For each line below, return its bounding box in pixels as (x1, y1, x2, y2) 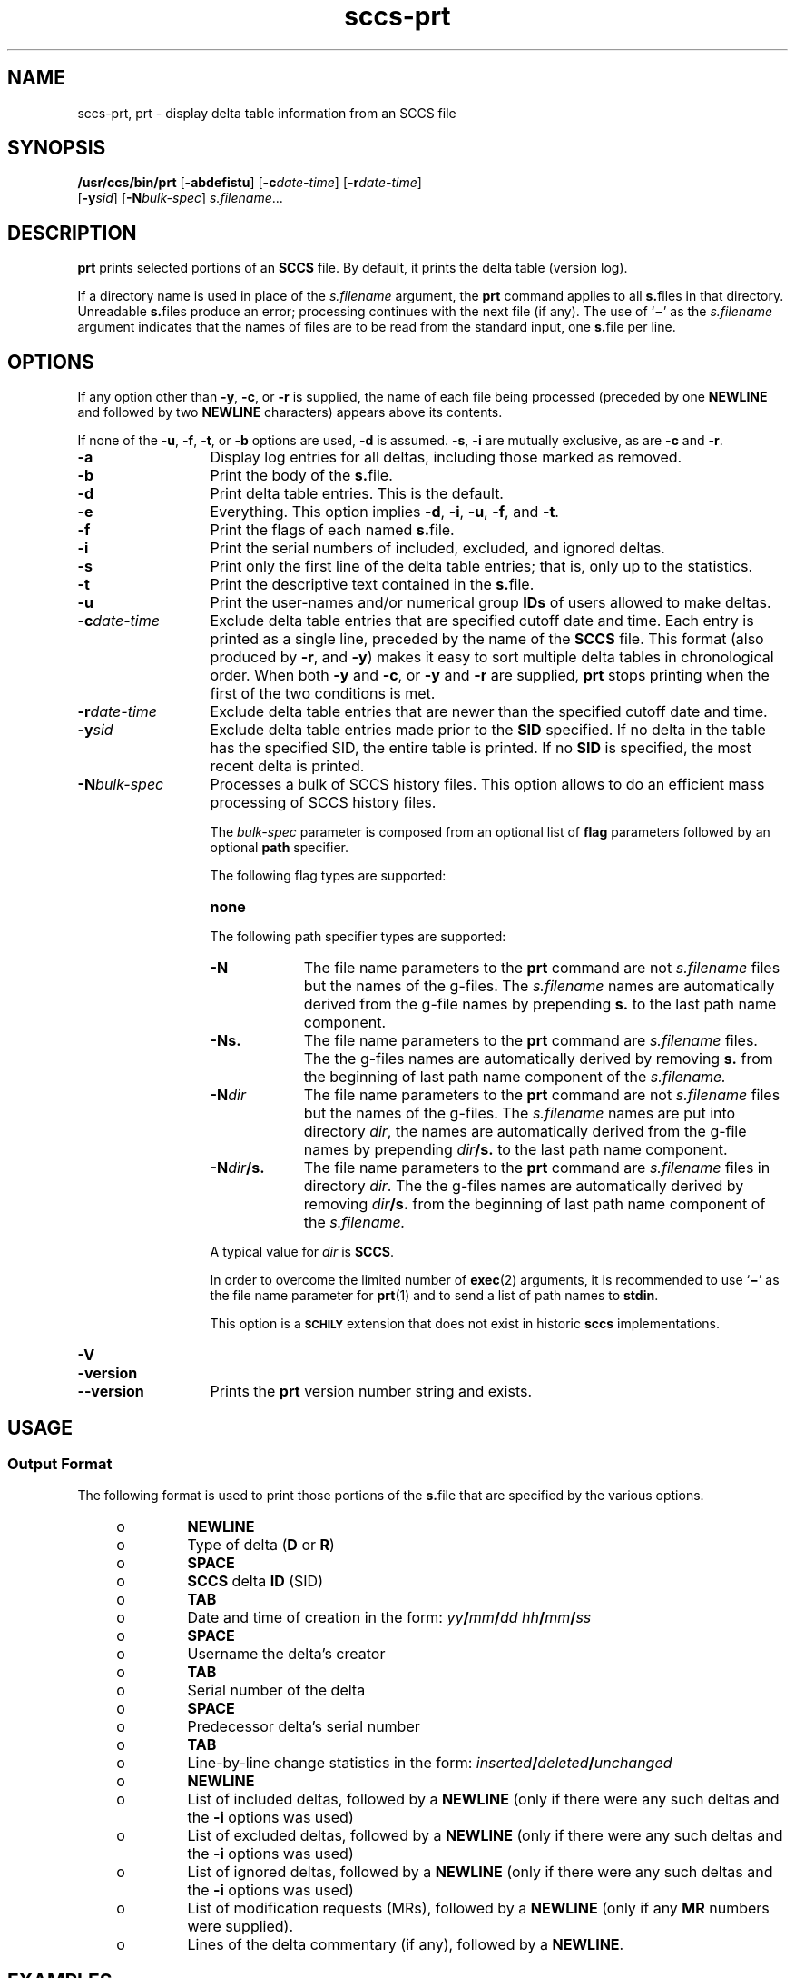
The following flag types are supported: (210, 868, 447, 884)
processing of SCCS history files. (210, 793, 437, 812)
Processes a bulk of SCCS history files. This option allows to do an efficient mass (210, 775, 765, 794)
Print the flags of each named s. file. (210, 521, 455, 540)
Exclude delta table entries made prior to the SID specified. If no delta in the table (210, 721, 766, 740)
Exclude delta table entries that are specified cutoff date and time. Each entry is (210, 611, 754, 631)
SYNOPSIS (7, 136, 106, 160)
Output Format (7, 1454, 113, 1473)
